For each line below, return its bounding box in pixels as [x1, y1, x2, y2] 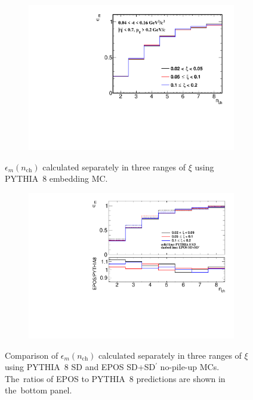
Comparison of [5, 349, 58, 361]
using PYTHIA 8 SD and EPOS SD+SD [5, 361, 156, 373]
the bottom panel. [5, 384, 72, 396]
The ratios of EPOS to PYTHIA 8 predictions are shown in [5, 372, 226, 384]
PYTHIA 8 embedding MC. [5, 172, 108, 185]
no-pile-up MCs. [160, 361, 220, 373]
